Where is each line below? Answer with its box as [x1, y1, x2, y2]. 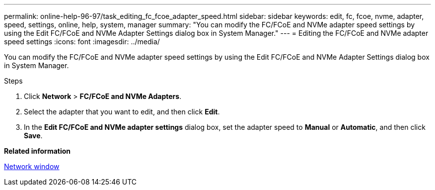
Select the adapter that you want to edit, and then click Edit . [24, 107, 220, 116]
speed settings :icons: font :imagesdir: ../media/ [4, 37, 160, 46]
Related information [4, 147, 71, 155]
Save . [24, 131, 43, 140]
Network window [4, 162, 60, 171]
